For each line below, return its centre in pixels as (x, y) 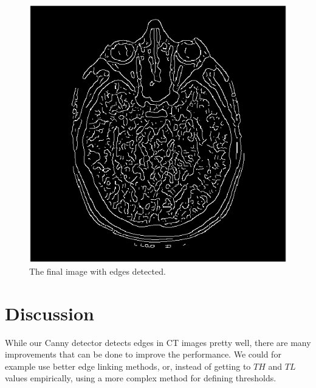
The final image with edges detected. (98, 271)
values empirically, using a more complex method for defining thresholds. (141, 378)
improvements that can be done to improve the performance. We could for (143, 354)
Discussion (50, 313)
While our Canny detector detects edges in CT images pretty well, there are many (158, 342)
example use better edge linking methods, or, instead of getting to (128, 366)
